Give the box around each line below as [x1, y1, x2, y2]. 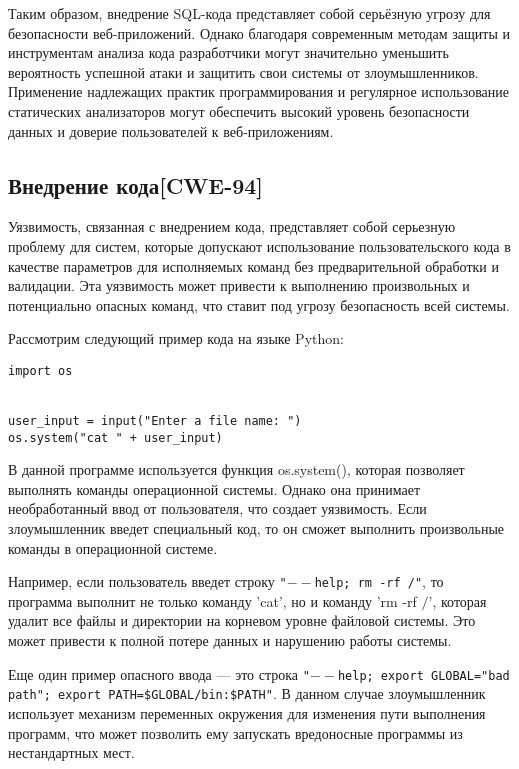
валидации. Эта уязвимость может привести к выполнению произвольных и [8, 275, 470, 296]
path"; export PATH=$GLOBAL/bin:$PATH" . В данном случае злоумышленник [8, 683, 486, 704]
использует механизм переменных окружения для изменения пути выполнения [8, 702, 486, 723]
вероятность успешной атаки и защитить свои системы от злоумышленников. [8, 61, 479, 82]
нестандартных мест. [8, 742, 135, 763]
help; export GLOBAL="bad [337, 668, 510, 683]
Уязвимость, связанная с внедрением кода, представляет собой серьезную [8, 216, 456, 237]
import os [8, 363, 73, 378]
